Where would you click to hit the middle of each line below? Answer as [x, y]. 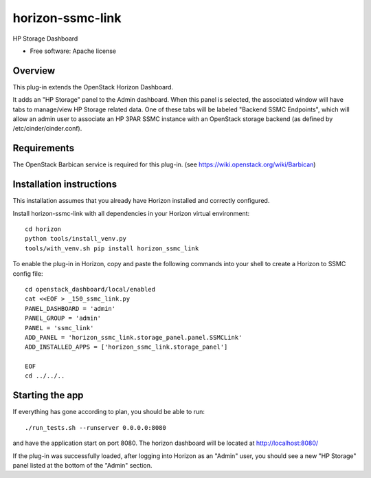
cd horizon [43, 229]
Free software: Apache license [73, 51]
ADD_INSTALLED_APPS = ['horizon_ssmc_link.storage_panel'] [126, 347]
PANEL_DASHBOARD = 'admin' [70, 308]
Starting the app [48, 395]
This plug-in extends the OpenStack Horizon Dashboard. [93, 87]
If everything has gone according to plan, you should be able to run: [109, 412]
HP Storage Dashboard [45, 39]
